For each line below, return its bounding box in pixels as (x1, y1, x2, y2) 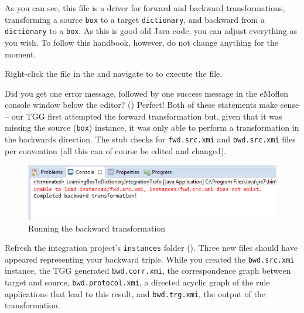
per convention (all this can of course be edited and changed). (5, 144, 227, 156)
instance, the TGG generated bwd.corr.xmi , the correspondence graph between (5, 264, 291, 277)
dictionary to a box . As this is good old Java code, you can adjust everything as (5, 25, 297, 37)
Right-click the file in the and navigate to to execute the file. (5, 67, 223, 80)
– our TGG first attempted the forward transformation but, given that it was (5, 110, 282, 122)
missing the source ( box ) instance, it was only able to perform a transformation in (5, 121, 299, 134)
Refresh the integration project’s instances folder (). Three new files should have (5, 241, 298, 254)
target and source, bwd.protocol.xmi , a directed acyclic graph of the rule (5, 276, 270, 288)
